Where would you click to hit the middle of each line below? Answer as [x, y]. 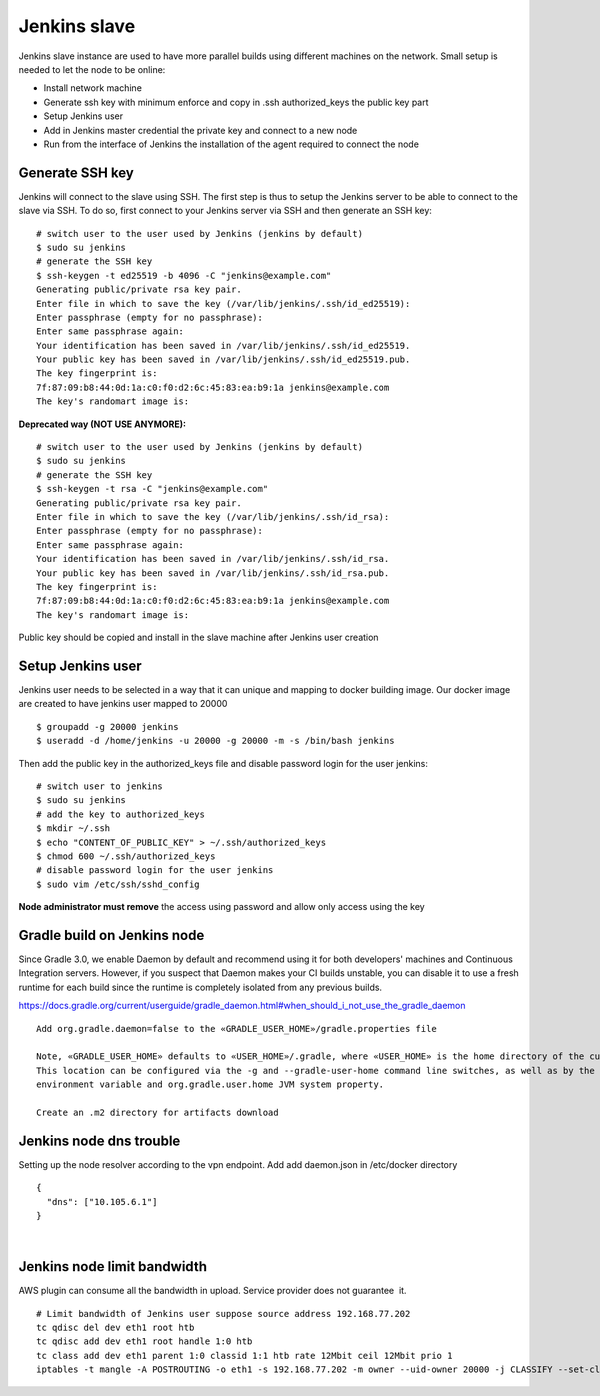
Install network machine [92, 88]
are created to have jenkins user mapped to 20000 [123, 704]
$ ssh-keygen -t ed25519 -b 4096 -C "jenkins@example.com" [184, 275]
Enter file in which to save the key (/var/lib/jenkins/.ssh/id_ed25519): [223, 303]
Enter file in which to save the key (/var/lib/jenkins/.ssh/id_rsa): [213, 516]
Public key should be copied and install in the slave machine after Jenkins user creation [198, 637]
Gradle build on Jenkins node [111, 935]
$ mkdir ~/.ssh [73, 828]
